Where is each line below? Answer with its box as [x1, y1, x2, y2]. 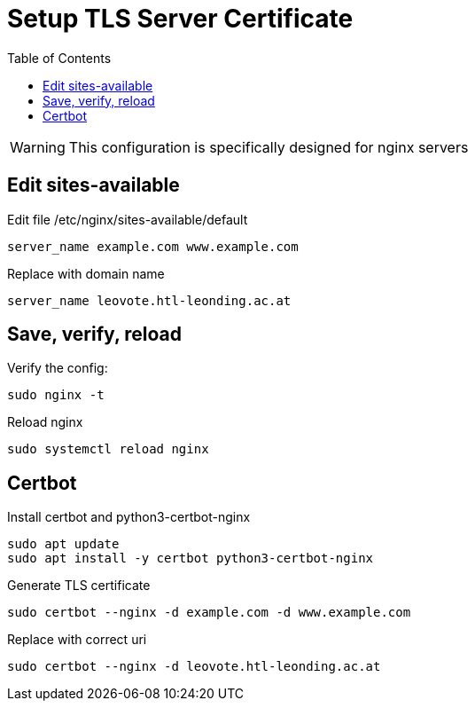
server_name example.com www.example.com [7, 239, 299, 254]
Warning [10, 138, 66, 156]
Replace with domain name [7, 265, 165, 281]
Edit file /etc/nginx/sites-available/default [7, 211, 248, 227]
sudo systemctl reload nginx [7, 442, 209, 457]
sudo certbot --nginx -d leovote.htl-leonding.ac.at [7, 659, 381, 674]
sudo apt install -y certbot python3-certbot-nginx [7, 551, 374, 566]
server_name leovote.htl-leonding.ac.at [7, 293, 292, 308]
